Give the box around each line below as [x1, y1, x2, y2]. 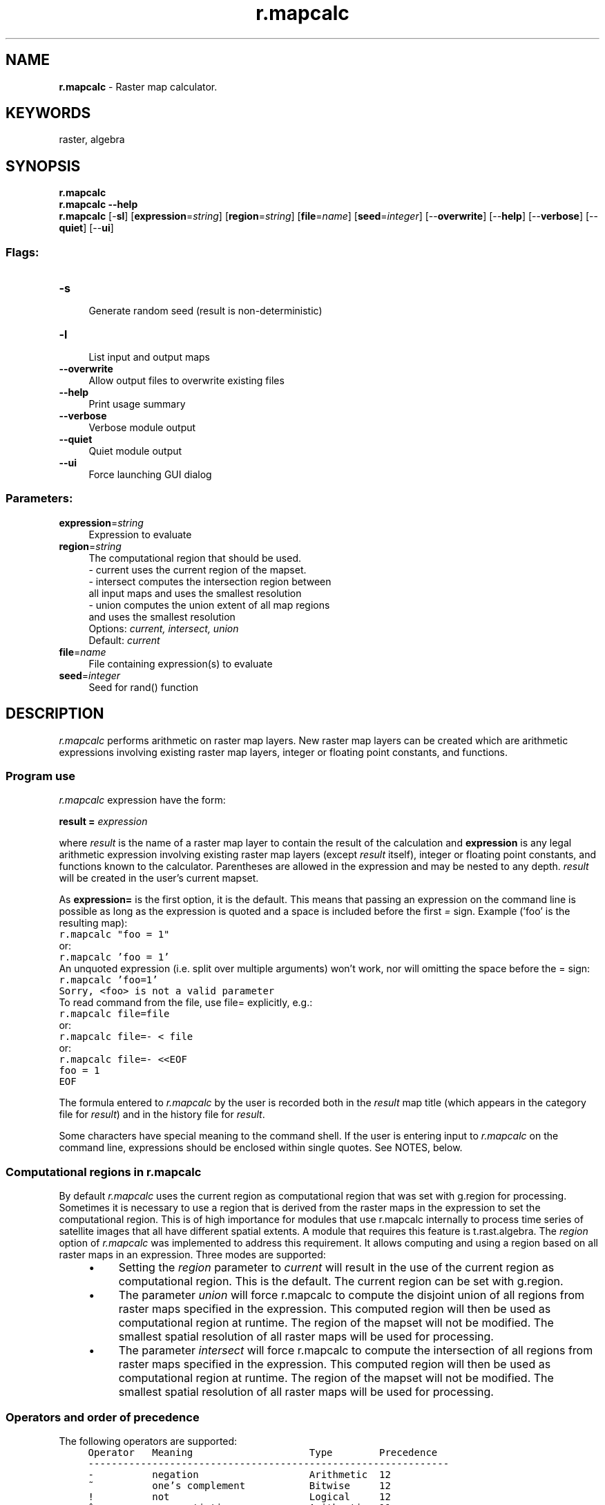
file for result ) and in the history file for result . [59, 1108, 265, 1121]
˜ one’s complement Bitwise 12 [88, 1479, 391, 1491]
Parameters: [6, 491, 73, 506]
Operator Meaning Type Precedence [88, 1446, 438, 1458]
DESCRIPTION [6, 705, 104, 723]
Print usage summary [88, 398, 186, 410]
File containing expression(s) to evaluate [88, 657, 273, 670]
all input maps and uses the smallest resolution [88, 587, 302, 599]
